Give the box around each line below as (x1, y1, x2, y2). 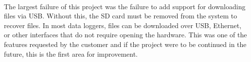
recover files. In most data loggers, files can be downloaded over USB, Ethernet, (4, 20, 242, 30)
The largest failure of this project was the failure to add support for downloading (4, 1, 246, 11)
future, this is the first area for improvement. (4, 48, 138, 59)
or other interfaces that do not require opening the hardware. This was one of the (4, 30, 247, 40)
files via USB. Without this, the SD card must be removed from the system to (4, 11, 237, 21)
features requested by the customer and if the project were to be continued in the (4, 39, 247, 49)
